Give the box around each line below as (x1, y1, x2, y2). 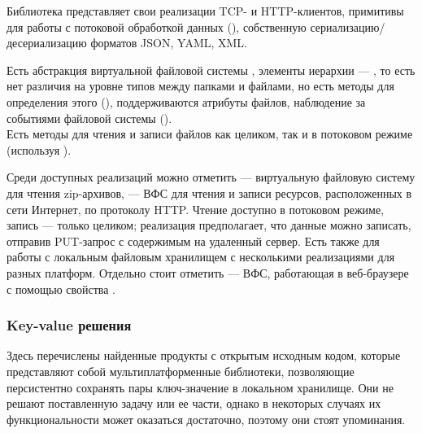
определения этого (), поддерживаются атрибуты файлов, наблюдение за (7, 93, 366, 110)
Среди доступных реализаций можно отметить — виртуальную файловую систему (7, 168, 415, 186)
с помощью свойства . (7, 280, 115, 297)
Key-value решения (7, 315, 132, 335)
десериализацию (7, 34, 87, 51)
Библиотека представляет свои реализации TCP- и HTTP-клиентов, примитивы (7, 2, 404, 19)
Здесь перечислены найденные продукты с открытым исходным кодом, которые (7, 347, 401, 364)
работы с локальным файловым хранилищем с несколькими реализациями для (7, 248, 395, 265)
